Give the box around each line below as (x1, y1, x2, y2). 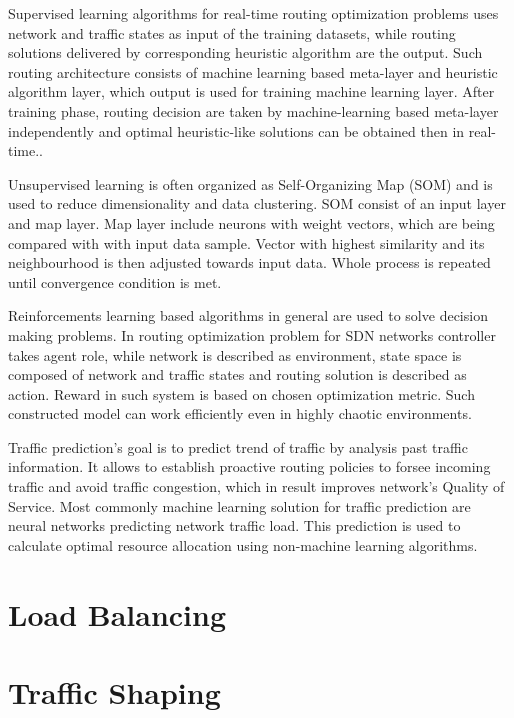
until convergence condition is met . (8, 271, 222, 292)
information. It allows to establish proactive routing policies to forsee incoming (8, 456, 491, 477)
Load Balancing (8, 593, 227, 634)
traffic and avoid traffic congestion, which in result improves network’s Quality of (8, 476, 505, 497)
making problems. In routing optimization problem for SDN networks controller (8, 324, 496, 345)
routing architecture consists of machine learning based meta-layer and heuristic (8, 61, 498, 82)
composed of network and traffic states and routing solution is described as (8, 364, 467, 385)
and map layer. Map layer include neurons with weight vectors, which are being (8, 212, 495, 233)
